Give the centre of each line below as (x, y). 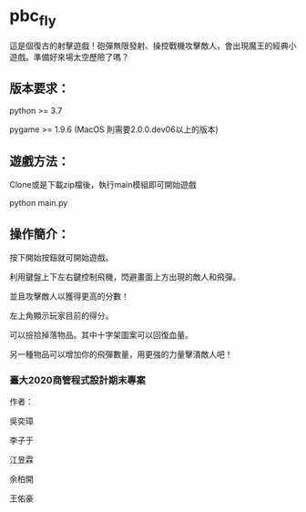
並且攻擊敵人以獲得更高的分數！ (69, 296)
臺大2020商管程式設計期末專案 (77, 380)
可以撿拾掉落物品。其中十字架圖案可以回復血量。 (101, 334)
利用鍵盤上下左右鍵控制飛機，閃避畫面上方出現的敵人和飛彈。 (125, 276)
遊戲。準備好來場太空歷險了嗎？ (69, 56)
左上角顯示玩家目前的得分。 (61, 315)
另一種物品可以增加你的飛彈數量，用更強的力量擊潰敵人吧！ (121, 354)
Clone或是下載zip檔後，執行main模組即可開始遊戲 (103, 185)
